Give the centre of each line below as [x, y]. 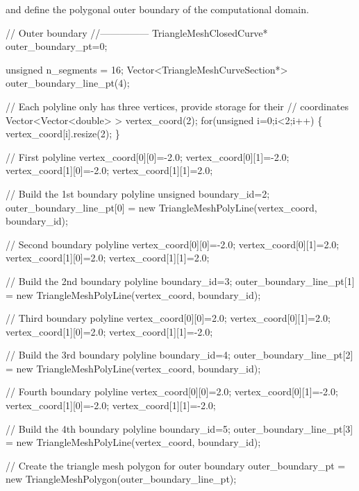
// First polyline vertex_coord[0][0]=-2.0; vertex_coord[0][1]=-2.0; [148, 156]
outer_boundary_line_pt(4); [68, 83]
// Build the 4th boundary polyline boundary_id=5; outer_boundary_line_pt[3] [179, 428]
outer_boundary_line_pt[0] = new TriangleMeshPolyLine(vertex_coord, [161, 207]
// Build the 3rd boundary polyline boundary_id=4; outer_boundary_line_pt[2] [179, 355]
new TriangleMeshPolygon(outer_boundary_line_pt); [121, 479]
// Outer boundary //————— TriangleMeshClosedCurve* [137, 32]
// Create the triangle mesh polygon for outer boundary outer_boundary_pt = [176, 465]
